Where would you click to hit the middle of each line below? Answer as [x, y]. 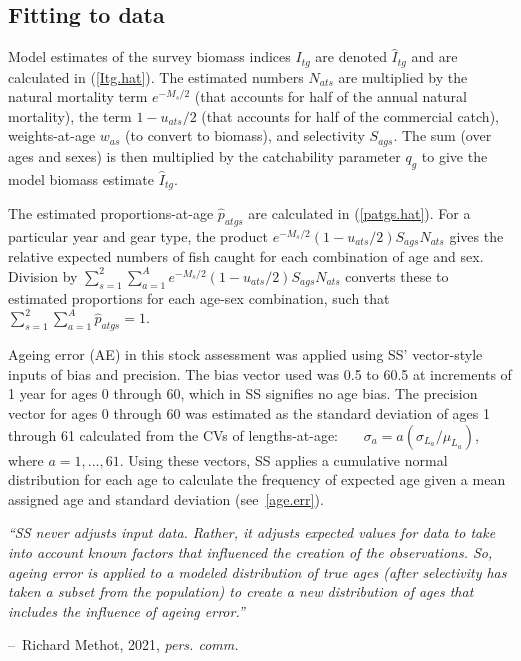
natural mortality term [78, 96]
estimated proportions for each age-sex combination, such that [199, 297]
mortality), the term [70, 115]
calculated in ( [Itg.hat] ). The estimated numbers [156, 76]
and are [434, 56]
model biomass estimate [81, 178]
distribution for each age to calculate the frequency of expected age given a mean [257, 479]
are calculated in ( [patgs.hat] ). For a [359, 213]
